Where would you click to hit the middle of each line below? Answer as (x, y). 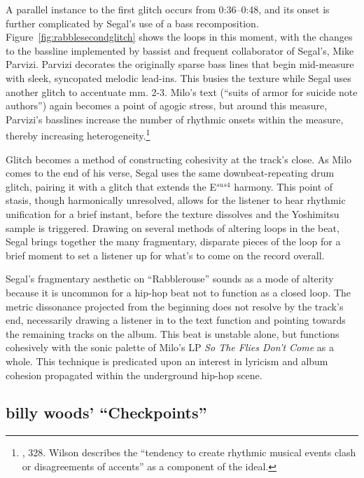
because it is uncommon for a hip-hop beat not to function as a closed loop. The (178, 292)
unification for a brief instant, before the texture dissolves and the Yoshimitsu (173, 213)
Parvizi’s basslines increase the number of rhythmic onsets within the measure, (175, 119)
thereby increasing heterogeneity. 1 (78, 134)
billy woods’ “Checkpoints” (106, 412)
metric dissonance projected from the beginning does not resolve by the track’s (175, 306)
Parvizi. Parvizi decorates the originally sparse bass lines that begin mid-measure (180, 64)
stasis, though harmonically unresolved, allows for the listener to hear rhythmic (176, 200)
